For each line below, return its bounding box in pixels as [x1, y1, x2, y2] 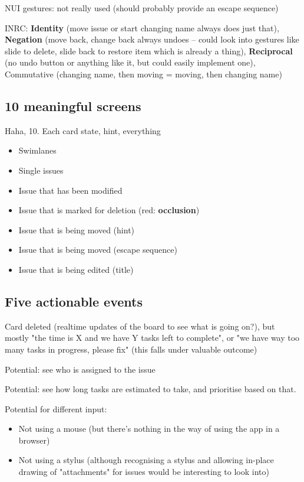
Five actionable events [5, 292, 143, 310]
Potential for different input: [5, 402, 107, 415]
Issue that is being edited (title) [18, 263, 134, 275]
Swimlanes [18, 144, 57, 157]
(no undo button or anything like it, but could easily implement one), [5, 56, 256, 69]
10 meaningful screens [5, 96, 141, 115]
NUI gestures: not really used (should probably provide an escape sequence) [5, 2, 279, 14]
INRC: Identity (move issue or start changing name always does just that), [5, 21, 279, 34]
